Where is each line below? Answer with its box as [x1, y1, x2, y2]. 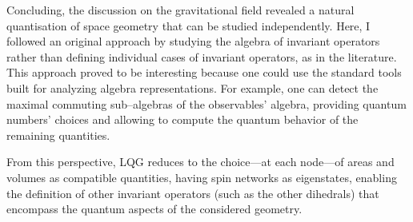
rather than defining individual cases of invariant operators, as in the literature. [6, 48, 397, 65]
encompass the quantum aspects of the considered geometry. [6, 200, 303, 217]
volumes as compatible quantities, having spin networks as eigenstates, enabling [6, 168, 397, 185]
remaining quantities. [6, 126, 110, 143]
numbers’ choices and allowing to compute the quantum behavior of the [6, 111, 359, 128]
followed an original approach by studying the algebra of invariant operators [6, 33, 380, 50]
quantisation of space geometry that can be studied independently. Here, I [6, 17, 371, 34]
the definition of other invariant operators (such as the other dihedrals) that [6, 184, 379, 201]
